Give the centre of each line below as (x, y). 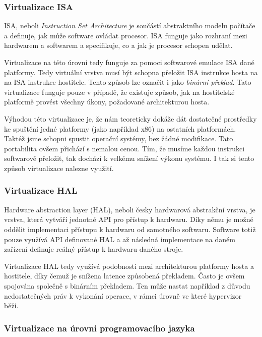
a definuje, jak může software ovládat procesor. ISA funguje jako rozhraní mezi (126, 35)
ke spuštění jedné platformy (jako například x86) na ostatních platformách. (120, 128)
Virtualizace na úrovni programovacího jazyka (100, 328)
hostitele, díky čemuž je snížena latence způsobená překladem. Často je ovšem (124, 276)
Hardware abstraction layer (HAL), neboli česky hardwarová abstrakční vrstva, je (130, 209)
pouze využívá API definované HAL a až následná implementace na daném (120, 239)
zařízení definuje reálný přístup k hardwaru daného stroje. (94, 249)
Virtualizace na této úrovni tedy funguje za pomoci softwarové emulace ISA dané (129, 62)
